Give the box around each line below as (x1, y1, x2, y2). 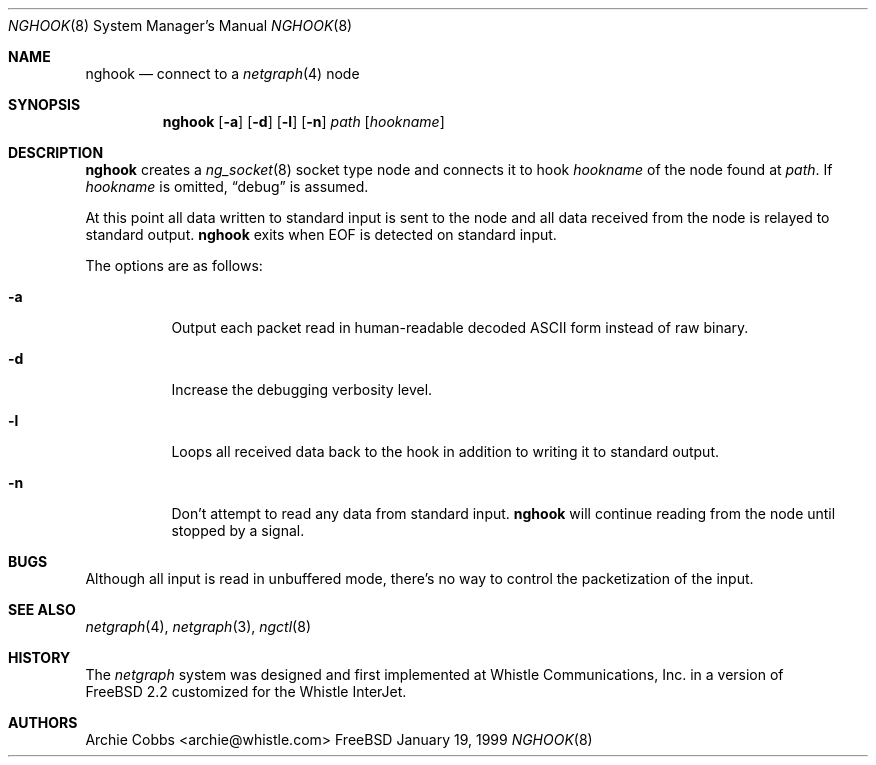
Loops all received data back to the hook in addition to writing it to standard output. (171, 443, 720, 460)
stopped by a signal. (171, 522, 305, 539)
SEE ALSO (8, 601, 76, 618)
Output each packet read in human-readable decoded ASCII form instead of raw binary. (171, 319, 749, 336)
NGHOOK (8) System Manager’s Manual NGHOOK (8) (8, 17, 353, 34)
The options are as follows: (85, 257, 263, 274)
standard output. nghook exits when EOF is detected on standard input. (85, 226, 557, 243)
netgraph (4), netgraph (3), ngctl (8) (85, 618, 311, 635)
